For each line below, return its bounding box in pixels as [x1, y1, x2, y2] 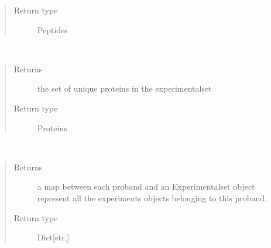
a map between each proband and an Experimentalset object [37, 180, 255, 193]
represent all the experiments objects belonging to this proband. [37, 191, 267, 204]
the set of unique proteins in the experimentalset [37, 82, 212, 95]
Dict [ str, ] [37, 231, 70, 243]
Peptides [37, 23, 68, 36]
